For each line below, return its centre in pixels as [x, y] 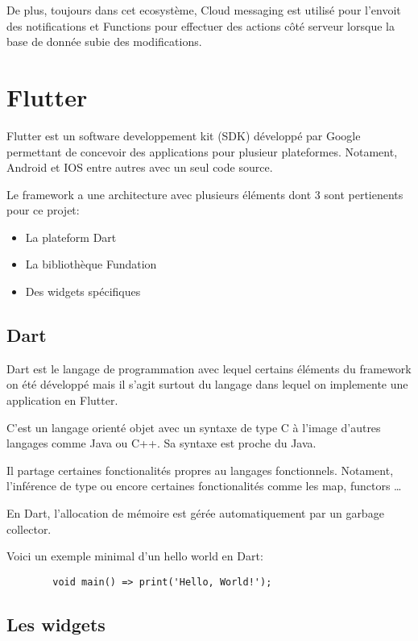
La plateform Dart [71, 237]
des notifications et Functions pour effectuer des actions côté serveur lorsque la [201, 25]
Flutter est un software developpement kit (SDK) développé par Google [184, 135]
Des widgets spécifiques [83, 291]
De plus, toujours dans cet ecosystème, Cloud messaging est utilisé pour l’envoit [204, 10]
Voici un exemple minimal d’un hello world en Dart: [135, 556]
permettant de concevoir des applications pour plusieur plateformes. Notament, [202, 151]
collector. [29, 529]
